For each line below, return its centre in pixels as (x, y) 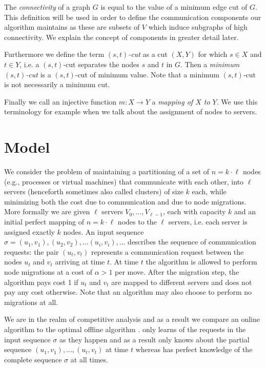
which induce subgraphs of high (198, 27)
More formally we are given (47, 211)
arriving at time (80, 262)
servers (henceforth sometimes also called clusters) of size (94, 191)
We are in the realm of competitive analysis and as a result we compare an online (132, 319)
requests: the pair (32, 251)
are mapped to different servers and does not (182, 282)
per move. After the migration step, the (177, 272)
